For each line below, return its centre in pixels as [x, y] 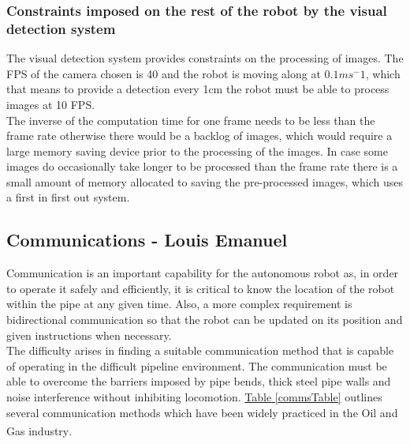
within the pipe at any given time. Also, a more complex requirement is [179, 304]
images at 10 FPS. [51, 104]
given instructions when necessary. [89, 335]
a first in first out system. [68, 197]
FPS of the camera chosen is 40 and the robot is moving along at [164, 73]
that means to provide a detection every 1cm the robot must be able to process [198, 89]
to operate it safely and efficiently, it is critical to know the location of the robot [201, 288]
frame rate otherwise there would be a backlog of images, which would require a [199, 135]
